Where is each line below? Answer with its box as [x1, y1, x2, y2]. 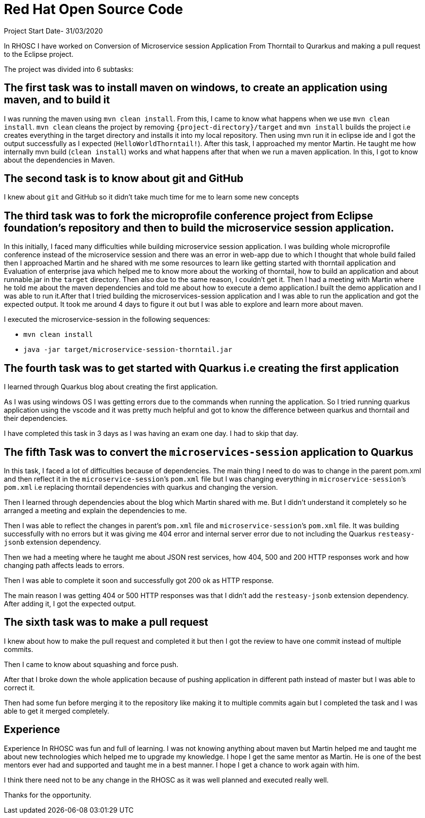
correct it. [4, 683, 35, 692]
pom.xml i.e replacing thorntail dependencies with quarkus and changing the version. [4, 483, 278, 491]
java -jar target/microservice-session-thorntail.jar [23, 346, 232, 354]
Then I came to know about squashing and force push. [4, 660, 179, 668]
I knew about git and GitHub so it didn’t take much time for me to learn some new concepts [4, 193, 299, 201]
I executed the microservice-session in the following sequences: [4, 315, 210, 324]
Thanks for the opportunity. [4, 790, 91, 799]
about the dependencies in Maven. [4, 155, 115, 164]
